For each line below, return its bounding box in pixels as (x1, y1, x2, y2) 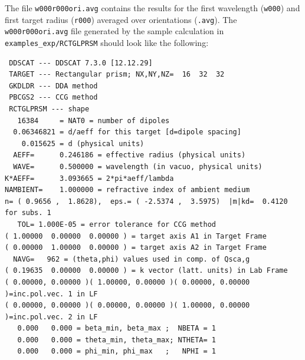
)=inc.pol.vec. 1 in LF (5, 289, 98, 298)
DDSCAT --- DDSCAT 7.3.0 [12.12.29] (9, 58, 153, 67)
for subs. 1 (5, 209, 51, 217)
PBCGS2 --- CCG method (9, 93, 98, 102)
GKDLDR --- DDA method (9, 81, 98, 90)
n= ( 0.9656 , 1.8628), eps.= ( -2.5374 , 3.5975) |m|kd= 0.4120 (5, 197, 288, 206)
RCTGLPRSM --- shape (9, 105, 90, 113)
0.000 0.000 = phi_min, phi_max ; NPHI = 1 (17, 347, 216, 356)
